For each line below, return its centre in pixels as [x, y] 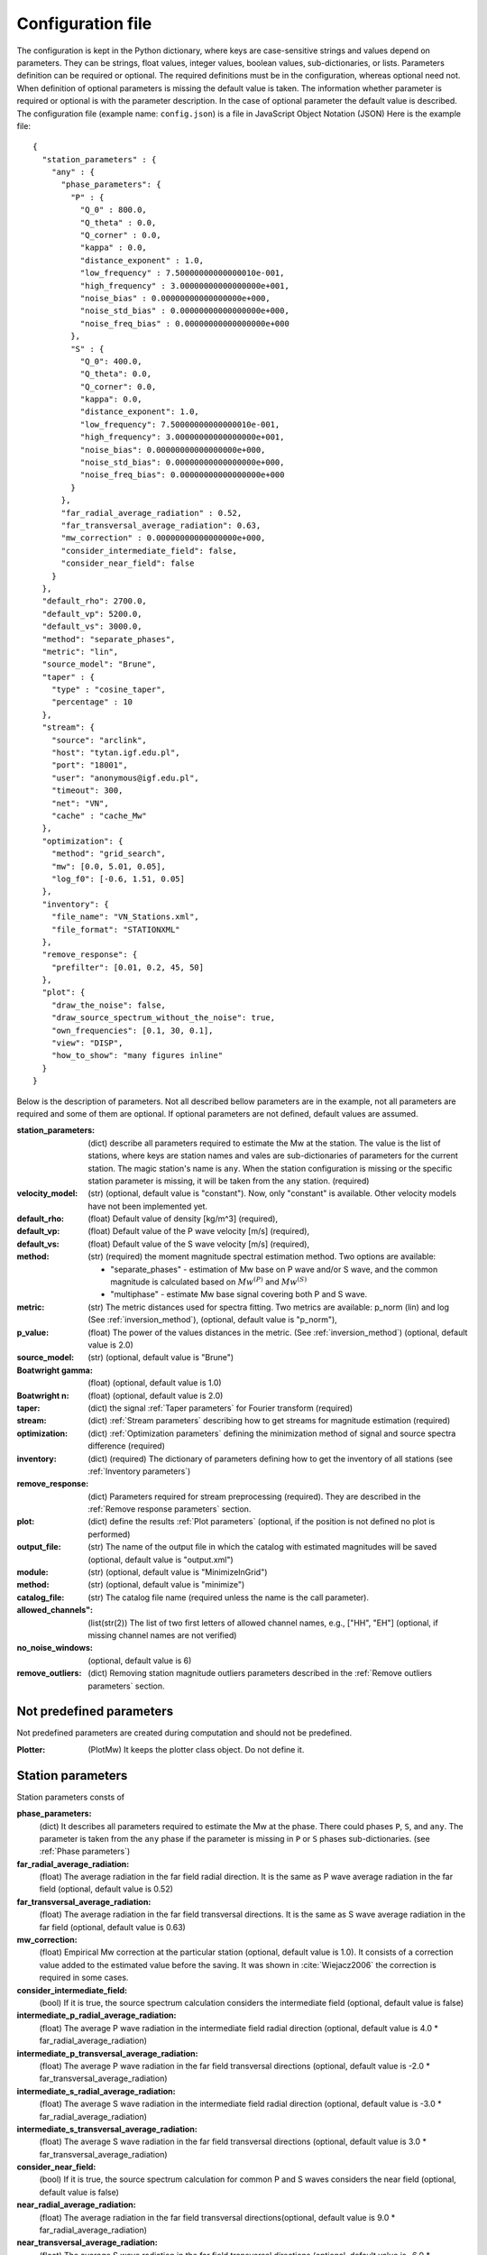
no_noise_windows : [55, 1648]
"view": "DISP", [87, 1043]
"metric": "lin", [80, 651]
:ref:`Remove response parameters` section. [170, 1509]
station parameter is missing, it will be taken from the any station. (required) [229, 1181]
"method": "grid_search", [109, 854]
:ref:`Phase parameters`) [85, 1851]
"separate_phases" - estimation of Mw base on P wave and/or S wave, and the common [274, 1269]
